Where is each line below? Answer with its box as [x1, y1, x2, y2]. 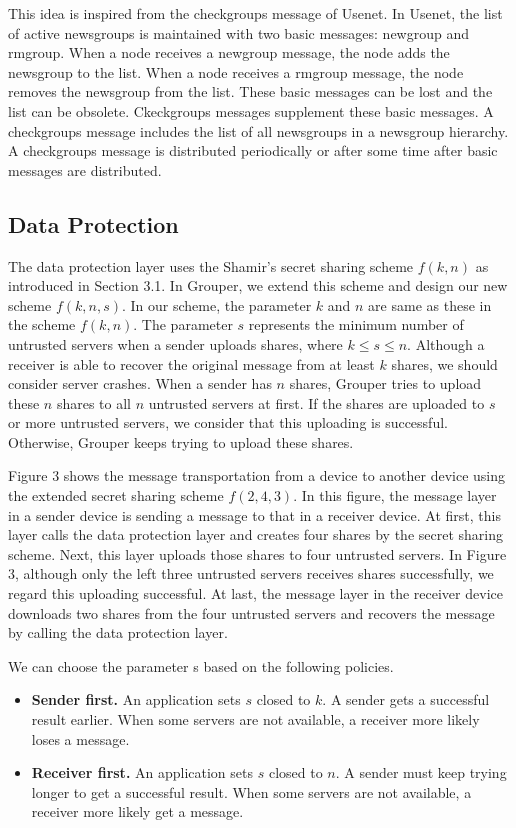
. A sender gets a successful [322, 689, 490, 710]
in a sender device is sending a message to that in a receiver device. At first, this [8, 504, 501, 525]
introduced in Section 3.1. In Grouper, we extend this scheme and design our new [8, 275, 508, 296]
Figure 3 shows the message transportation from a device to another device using [8, 465, 506, 486]
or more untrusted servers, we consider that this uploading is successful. [8, 412, 448, 433]
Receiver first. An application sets [31, 762, 253, 783]
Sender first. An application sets [31, 689, 241, 710]
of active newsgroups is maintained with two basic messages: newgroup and [8, 22, 470, 43]
